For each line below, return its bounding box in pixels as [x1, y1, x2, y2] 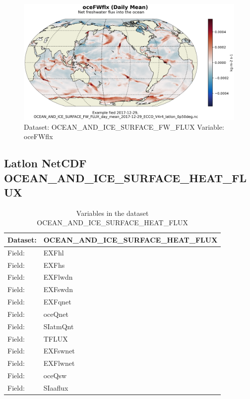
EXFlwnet [43, 358, 75, 368]
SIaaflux [43, 383, 68, 393]
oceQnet [43, 308, 68, 319]
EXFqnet [43, 297, 71, 307]
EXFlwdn [43, 272, 73, 282]
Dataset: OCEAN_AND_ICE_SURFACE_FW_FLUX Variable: [24, 121, 224, 132]
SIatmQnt [43, 321, 74, 331]
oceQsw [43, 370, 67, 381]
